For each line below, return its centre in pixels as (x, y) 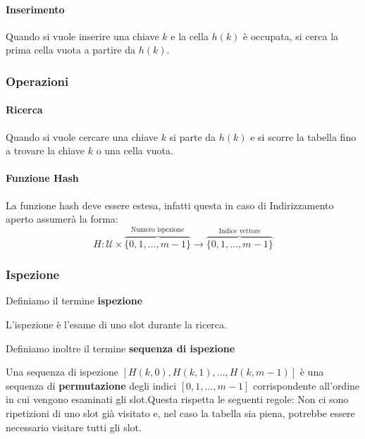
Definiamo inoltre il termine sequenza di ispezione (120, 348)
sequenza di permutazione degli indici (91, 385)
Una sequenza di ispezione (62, 372)
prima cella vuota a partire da (71, 50)
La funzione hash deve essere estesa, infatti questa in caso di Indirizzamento (170, 205)
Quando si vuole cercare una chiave (82, 136)
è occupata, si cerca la (291, 36)
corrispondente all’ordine (306, 385)
